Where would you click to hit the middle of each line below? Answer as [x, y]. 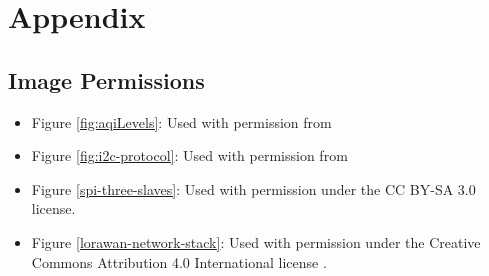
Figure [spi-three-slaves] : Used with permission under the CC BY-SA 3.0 [253, 188]
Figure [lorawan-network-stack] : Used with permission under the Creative [256, 241]
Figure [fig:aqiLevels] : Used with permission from [181, 121]
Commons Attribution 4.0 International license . [179, 261]
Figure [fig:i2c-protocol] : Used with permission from [189, 155]
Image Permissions [106, 79]
